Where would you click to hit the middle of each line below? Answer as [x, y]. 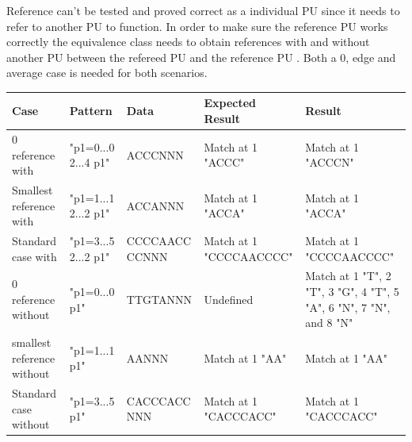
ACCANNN [155, 205]
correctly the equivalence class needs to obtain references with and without [188, 42]
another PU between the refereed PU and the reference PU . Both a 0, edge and [201, 57]
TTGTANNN [159, 299]
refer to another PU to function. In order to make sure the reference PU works [197, 26]
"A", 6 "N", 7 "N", [348, 307]
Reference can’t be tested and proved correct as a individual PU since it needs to [203, 10]
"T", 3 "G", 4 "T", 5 [352, 291]
